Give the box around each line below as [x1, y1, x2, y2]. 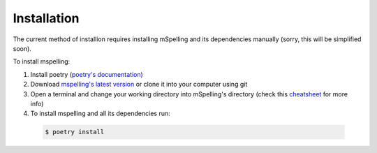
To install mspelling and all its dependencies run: [30, 109, 170, 118]
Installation [13, 10, 80, 26]
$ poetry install [45, 128, 105, 136]
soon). [13, 44, 31, 52]
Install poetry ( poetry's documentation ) [30, 70, 143, 78]
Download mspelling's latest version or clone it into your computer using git [30, 80, 248, 89]
